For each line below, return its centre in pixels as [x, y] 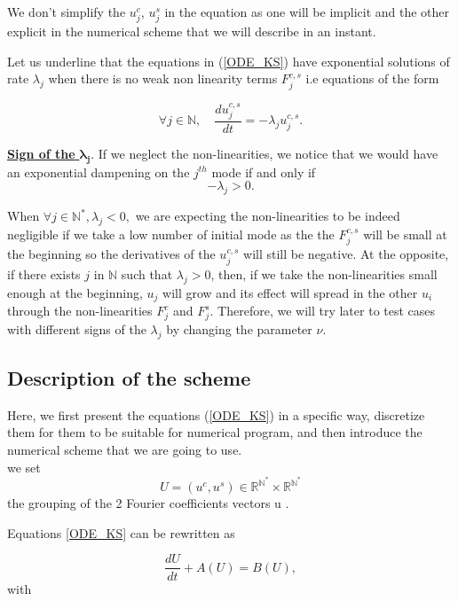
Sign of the [41, 154]
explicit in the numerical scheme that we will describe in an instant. [192, 31]
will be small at [405, 234]
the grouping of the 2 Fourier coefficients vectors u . [148, 503]
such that [147, 273]
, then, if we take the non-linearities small [324, 273]
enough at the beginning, [75, 292]
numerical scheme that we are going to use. [125, 450]
